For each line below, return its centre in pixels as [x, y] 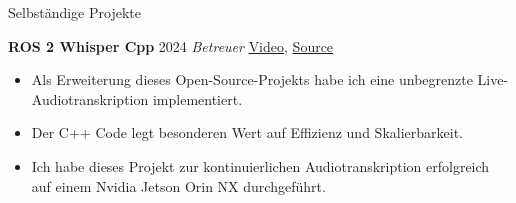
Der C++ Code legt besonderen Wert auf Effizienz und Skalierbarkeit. [247, 132]
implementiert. [197, 98]
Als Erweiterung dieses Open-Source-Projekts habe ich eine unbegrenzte [252, 79]
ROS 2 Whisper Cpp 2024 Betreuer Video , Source [171, 45]
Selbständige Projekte [74, 12]
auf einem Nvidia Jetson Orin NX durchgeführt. [178, 185]
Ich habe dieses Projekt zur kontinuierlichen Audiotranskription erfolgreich [260, 165]
